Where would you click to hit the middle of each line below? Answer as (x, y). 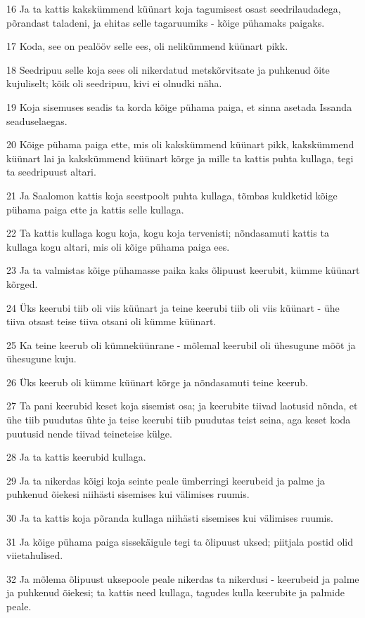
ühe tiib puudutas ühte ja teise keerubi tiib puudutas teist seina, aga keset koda (179, 420)
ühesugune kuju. (41, 359)
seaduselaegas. (37, 120)
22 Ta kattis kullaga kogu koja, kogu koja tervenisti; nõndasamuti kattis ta (168, 233)
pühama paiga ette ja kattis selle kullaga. (95, 209)
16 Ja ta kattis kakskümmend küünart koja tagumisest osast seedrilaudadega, (174, 8)
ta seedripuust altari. (51, 172)
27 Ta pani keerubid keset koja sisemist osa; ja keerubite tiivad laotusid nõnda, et (182, 406)
